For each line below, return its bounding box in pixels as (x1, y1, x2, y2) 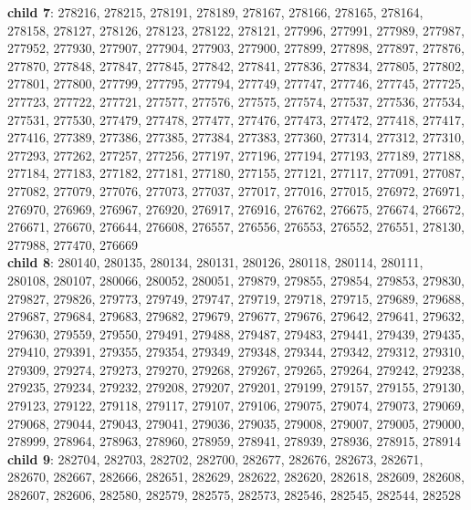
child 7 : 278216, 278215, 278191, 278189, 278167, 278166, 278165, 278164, (7, 3, 424, 21)
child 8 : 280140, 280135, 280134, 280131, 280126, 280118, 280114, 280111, (7, 253, 424, 272)
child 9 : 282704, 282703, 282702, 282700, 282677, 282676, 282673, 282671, (7, 449, 424, 468)
